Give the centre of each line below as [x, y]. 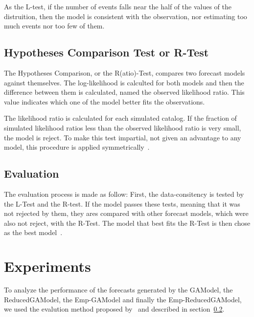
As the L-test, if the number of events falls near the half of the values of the [118, 6]
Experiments [47, 266]
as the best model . [33, 232]
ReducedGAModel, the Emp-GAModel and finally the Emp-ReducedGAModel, [123, 299]
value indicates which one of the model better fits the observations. [104, 101]
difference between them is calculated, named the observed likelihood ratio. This [124, 92]
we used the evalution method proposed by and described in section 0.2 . [114, 309]
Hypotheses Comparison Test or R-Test [106, 52]
